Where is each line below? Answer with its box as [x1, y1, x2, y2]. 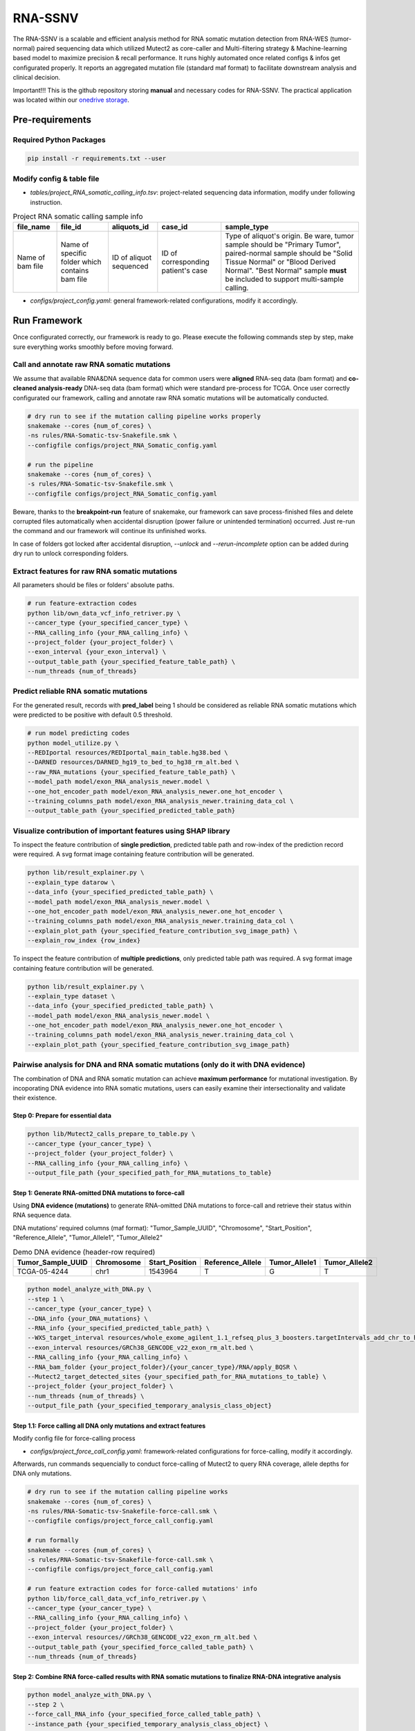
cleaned [12, 384, 37, 393]
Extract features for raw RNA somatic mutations [12, 566, 178, 576]
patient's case [161, 266, 207, 276]
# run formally [27, 1536, 79, 1544]
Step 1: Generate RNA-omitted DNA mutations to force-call [12, 1188, 185, 1197]
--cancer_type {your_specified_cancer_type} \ [27, 619, 188, 627]
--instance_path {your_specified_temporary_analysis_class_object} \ [27, 1720, 268, 1728]
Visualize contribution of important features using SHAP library [12, 826, 231, 836]
